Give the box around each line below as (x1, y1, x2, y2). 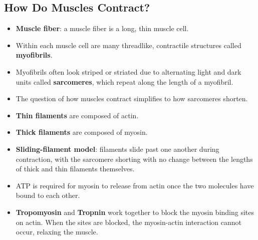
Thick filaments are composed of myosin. (16, 127, 148, 137)
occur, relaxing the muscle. (16, 226, 98, 237)
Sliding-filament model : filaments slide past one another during (16, 143, 219, 154)
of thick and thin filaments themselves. (16, 163, 135, 174)
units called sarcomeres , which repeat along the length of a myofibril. (16, 76, 233, 87)
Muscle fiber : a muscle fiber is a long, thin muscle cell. (16, 23, 189, 34)
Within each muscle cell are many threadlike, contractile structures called (16, 40, 241, 50)
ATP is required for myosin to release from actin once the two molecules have (16, 180, 254, 190)
